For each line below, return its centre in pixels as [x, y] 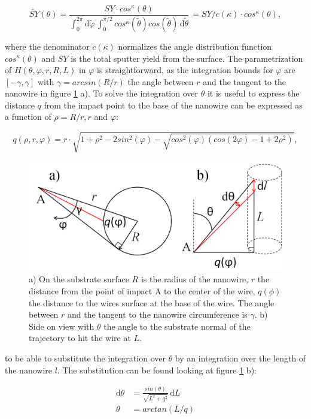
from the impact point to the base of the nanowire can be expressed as [173, 105]
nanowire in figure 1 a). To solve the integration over [102, 93]
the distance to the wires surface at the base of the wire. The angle [152, 302]
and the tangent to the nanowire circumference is [158, 314]
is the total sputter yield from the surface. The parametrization [187, 58]
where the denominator [47, 46]
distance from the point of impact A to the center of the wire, [142, 290]
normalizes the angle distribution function [195, 46]
